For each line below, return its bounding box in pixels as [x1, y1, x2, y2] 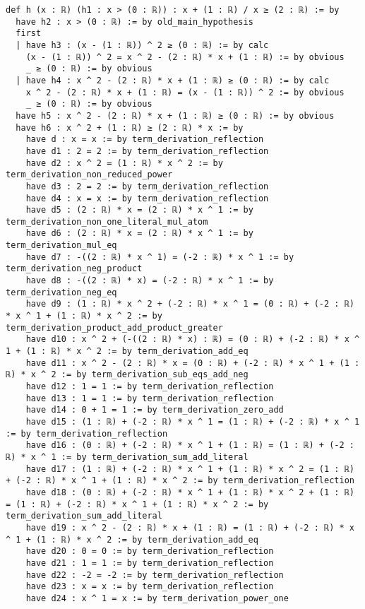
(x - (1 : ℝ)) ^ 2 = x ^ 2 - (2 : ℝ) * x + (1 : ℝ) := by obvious [25, 52, 345, 62]
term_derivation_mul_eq [6, 240, 117, 251]
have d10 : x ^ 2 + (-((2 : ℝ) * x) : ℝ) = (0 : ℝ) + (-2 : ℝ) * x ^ [25, 334, 360, 345]
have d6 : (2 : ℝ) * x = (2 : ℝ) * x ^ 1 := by [25, 228, 253, 239]
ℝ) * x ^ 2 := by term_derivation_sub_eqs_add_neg [6, 369, 249, 380]
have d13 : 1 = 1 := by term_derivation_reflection [25, 393, 274, 403]
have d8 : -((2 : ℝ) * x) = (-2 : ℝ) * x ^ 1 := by [25, 276, 274, 286]
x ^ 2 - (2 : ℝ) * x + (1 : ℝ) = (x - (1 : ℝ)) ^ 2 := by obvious [25, 87, 345, 97]
